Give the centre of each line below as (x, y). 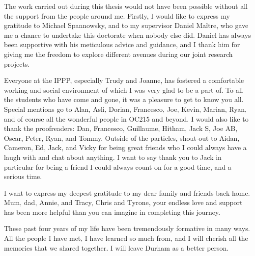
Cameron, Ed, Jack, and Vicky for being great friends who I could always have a (125, 147)
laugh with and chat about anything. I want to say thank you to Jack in (113, 157)
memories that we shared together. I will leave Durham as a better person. (116, 247)
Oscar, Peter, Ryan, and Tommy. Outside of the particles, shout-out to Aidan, (122, 138)
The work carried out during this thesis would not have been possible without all (126, 6)
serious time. (23, 176)
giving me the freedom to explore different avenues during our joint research (118, 54)
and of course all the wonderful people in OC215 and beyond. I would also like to (126, 118)
